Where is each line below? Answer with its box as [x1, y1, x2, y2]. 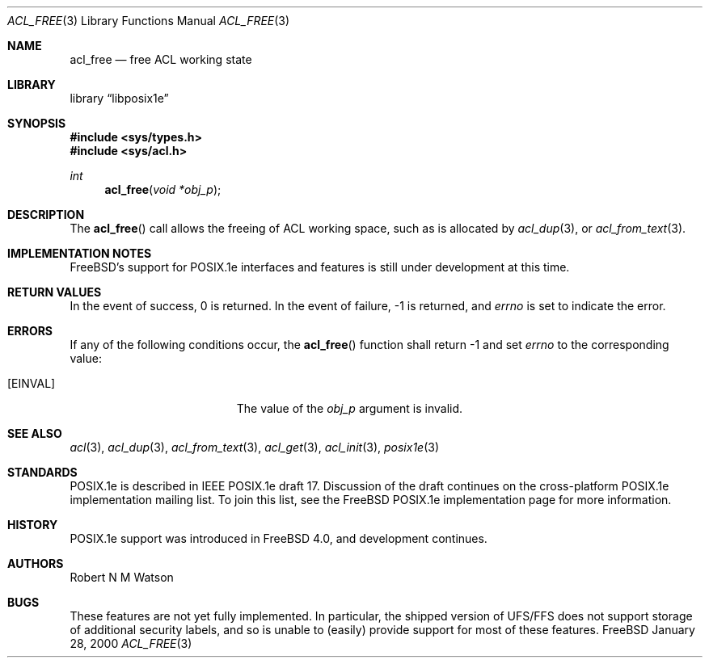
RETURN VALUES [7, 285, 102, 299]
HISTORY [7, 518, 58, 532]
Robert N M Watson [70, 570, 174, 584]
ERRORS [7, 324, 53, 338]
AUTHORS [7, 557, 64, 570]
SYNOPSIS [7, 116, 66, 130]
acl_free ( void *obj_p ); [104, 183, 222, 196]
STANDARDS [7, 465, 78, 479]
